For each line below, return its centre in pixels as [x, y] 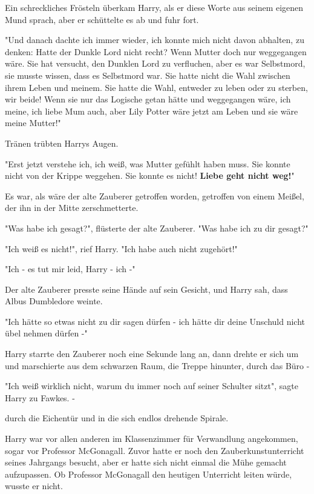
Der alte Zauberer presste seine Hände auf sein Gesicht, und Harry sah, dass [146, 289]
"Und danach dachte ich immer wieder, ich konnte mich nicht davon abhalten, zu [155, 40]
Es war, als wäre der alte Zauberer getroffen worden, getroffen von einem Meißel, [155, 195]
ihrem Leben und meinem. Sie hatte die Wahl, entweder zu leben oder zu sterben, [156, 87]
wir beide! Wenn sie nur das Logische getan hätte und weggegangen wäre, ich [148, 99]
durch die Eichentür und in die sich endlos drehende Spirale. [117, 418]
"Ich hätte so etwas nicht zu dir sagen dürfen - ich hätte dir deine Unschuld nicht [155, 321]
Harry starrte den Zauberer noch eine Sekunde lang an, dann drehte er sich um [152, 354]
